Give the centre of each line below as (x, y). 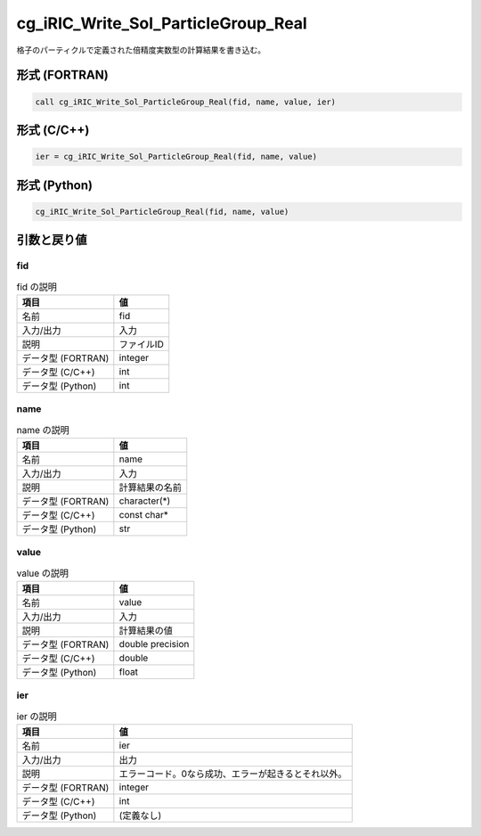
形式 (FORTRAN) (62, 75)
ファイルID (141, 344)
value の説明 (43, 573)
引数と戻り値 (52, 240)
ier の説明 (37, 717)
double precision (154, 644)
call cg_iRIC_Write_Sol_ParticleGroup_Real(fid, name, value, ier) (186, 102)
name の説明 (43, 430)
